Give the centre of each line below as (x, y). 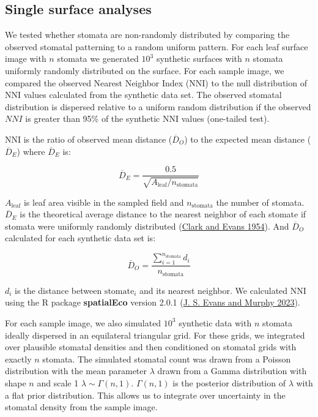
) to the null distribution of (256, 82)
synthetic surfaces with (199, 58)
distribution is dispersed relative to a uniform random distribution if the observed (158, 106)
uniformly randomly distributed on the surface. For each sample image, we (145, 70)
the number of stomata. (260, 202)
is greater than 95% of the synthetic (93, 118)
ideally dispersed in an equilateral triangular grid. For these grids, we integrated (155, 335)
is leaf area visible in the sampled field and (104, 202)
